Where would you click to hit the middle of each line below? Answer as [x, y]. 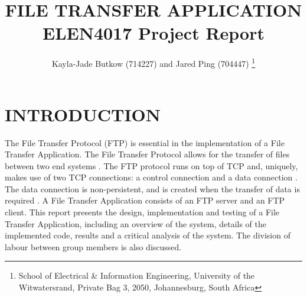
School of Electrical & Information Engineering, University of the [137, 275]
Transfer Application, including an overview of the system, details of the [136, 223]
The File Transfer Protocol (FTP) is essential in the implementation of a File [145, 142]
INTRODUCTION [83, 114]
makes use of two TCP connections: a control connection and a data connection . [151, 177]
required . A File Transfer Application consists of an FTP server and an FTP [145, 200]
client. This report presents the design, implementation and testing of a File [142, 212]
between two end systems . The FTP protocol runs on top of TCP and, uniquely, [151, 165]
